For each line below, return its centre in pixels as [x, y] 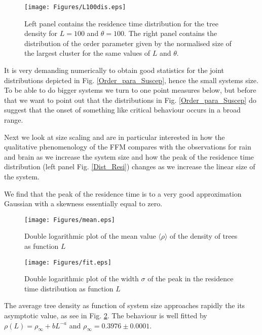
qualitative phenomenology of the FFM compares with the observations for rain [128, 147]
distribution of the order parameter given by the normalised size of [128, 43]
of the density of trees [204, 236]
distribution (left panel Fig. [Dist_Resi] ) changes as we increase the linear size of [130, 166]
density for [41, 33]
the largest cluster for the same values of [87, 53]
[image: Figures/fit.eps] [68, 262]
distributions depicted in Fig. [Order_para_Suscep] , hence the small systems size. [131, 80]
